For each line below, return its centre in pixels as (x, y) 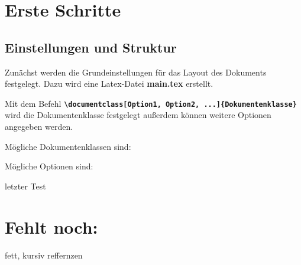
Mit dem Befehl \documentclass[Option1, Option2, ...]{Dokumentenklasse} (151, 103)
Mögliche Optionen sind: (49, 166)
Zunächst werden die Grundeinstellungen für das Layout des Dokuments (136, 72)
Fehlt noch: (51, 226)
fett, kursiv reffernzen (44, 255)
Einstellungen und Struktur (91, 47)
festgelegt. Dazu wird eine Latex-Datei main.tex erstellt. (109, 84)
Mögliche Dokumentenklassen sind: (68, 146)
